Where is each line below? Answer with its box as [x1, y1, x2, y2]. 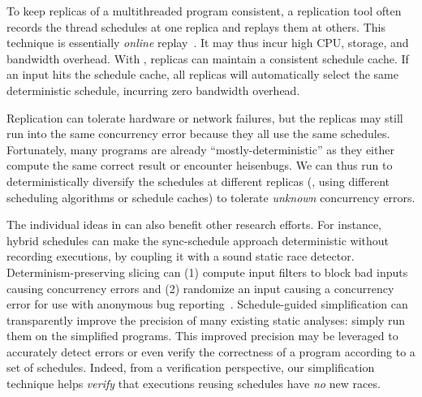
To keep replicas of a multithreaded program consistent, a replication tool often [6, 2, 402, 19]
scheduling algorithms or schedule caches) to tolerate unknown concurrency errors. [6, 188, 416, 205]
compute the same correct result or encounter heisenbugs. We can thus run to [6, 157, 393, 174]
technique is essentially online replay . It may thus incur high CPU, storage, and [6, 34, 409, 51]
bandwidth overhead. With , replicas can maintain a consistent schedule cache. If [6, 50, 409, 67]
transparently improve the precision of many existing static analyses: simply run [6, 311, 406, 328]
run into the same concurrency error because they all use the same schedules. [6, 125, 390, 142]
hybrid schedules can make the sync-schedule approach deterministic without [6, 231, 390, 248]
